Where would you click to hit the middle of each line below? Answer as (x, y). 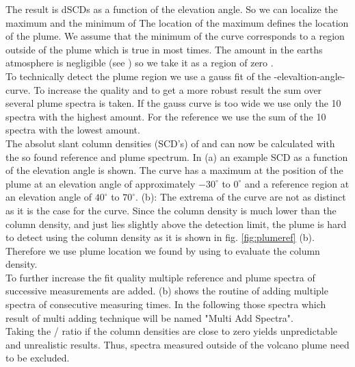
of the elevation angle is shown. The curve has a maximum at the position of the (174, 170)
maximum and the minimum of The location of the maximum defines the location (177, 22)
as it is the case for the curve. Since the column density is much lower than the (171, 210)
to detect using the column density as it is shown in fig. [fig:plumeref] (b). (160, 237)
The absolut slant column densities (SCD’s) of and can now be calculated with (170, 143)
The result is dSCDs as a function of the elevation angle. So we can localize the (172, 9)
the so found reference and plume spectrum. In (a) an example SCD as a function (177, 156)
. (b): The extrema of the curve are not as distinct (241, 197)
